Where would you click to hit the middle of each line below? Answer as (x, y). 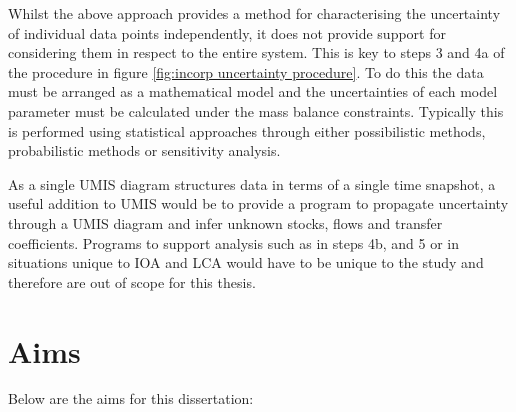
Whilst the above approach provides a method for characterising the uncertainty (254, 13)
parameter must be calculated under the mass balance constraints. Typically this (256, 110)
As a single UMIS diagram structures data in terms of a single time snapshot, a (252, 183)
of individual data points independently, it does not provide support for (227, 32)
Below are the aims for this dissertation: (131, 398)
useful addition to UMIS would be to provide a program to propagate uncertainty (258, 203)
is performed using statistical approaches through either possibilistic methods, (247, 130)
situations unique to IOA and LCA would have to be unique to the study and (246, 262)
